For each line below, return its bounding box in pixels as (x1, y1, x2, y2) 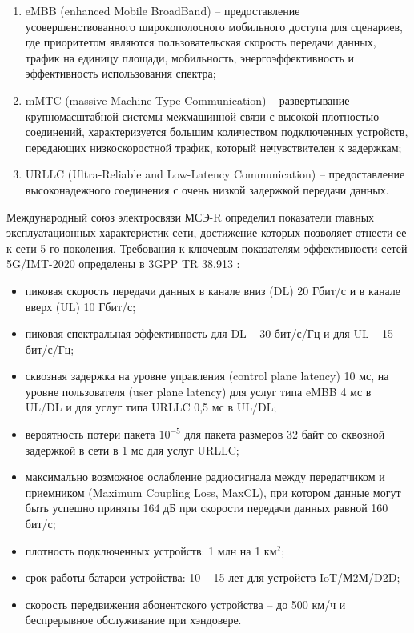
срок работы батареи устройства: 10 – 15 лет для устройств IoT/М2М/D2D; (25, 569, 400, 586)
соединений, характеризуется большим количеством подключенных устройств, (25, 123, 408, 140)
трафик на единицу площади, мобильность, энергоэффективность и (25, 49, 355, 66)
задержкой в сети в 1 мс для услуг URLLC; (25, 441, 239, 458)
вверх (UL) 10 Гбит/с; (25, 298, 136, 314)
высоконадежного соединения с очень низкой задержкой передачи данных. (25, 181, 389, 198)
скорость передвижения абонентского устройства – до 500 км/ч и (25, 595, 346, 612)
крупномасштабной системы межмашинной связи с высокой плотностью (25, 107, 380, 124)
